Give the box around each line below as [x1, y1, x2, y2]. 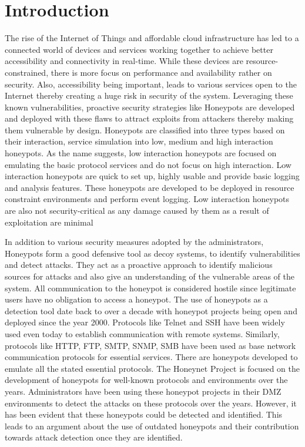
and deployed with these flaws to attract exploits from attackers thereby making [5, 112, 294, 125]
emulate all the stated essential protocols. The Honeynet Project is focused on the [5, 362, 300, 374]
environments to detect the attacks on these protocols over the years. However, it [5, 396, 297, 409]
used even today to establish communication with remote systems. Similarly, [5, 327, 280, 340]
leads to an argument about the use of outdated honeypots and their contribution [5, 419, 299, 432]
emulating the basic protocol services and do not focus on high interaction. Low [5, 158, 291, 170]
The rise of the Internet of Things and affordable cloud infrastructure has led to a [5, 32, 299, 44]
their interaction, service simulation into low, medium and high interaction [5, 135, 273, 147]
